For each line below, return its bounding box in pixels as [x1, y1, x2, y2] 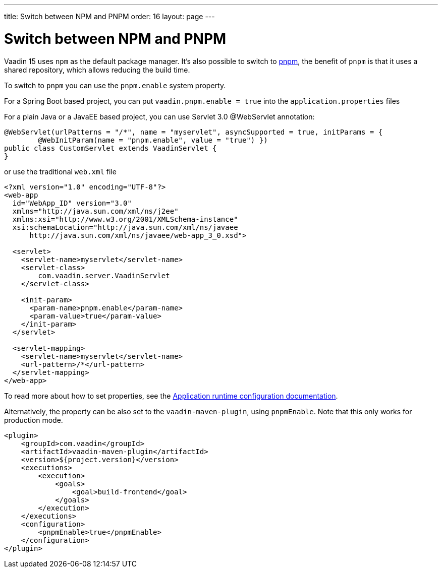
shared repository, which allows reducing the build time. [4, 65, 190, 74]
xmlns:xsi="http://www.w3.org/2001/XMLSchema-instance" [12, 215, 238, 223]
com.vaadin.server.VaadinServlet [38, 271, 170, 280]
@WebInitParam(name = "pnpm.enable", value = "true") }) [38, 136, 268, 144]
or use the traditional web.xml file [4, 167, 117, 176]
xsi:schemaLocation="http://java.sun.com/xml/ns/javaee [12, 223, 238, 231]
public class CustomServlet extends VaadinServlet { [4, 144, 217, 152]
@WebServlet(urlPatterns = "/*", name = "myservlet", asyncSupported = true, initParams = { [4, 128, 383, 136]
